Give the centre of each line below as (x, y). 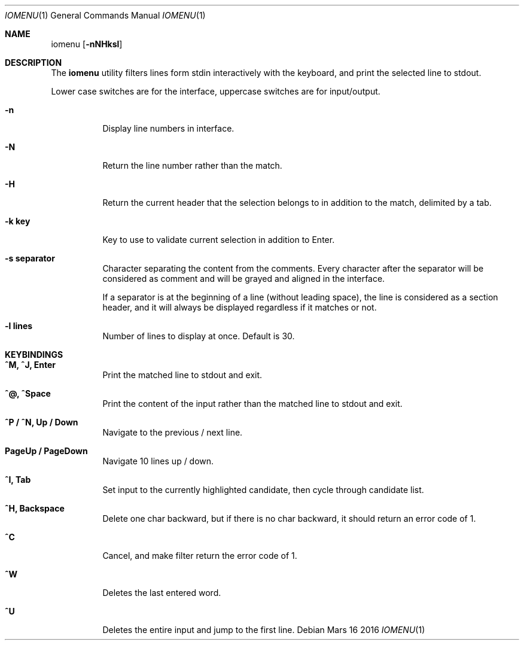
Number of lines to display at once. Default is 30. (199, 336)
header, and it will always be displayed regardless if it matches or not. (240, 307)
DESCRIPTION (33, 63)
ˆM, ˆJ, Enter (31, 365)
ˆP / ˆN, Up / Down (42, 422)
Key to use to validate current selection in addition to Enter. (219, 240)
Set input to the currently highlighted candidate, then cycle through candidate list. (263, 490)
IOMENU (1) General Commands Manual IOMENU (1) (105, 15)
